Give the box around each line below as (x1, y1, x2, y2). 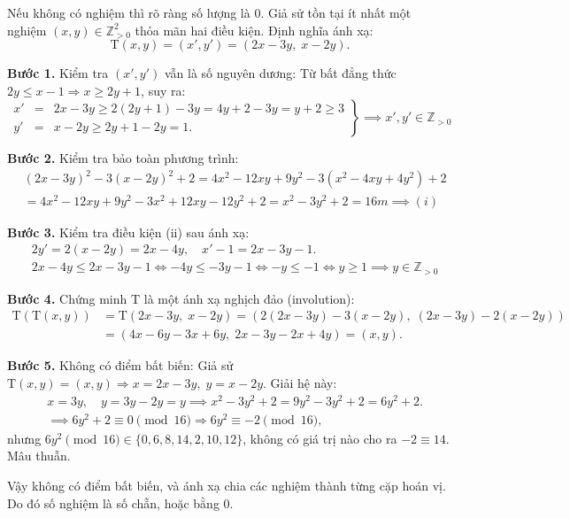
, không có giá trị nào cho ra (243, 429, 397, 447)
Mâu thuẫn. (7, 446, 71, 465)
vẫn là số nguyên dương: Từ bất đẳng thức (164, 64, 397, 82)
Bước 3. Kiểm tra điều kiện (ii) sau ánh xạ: (7, 222, 250, 241)
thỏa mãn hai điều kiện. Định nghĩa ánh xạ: (135, 20, 374, 39)
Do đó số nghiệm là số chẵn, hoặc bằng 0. (7, 493, 234, 512)
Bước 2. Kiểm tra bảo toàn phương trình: (7, 149, 239, 167)
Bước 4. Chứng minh (7, 289, 127, 307)
